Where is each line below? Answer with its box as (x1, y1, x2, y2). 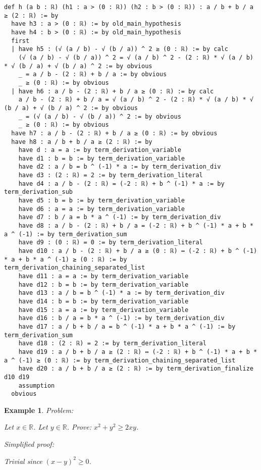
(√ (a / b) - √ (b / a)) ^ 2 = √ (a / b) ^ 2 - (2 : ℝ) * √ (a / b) (18, 54, 253, 61)
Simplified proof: (4, 439, 54, 449)
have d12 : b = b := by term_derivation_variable (18, 281, 189, 288)
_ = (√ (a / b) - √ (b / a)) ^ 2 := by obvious (18, 113, 181, 120)
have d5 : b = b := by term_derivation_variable (18, 197, 185, 204)
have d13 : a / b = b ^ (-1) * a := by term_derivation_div (18, 289, 225, 297)
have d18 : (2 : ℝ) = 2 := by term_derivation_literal (18, 340, 206, 347)
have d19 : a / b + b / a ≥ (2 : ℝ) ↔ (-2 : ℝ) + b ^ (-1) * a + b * (18, 348, 257, 355)
